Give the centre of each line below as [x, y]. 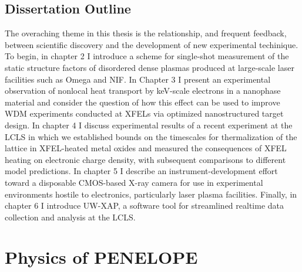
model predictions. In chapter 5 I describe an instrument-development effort [141, 171]
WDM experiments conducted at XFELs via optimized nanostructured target [144, 113]
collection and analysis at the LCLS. [70, 217]
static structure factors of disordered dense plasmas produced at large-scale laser [150, 67]
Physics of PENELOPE [101, 257]
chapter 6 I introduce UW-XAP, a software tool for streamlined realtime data [145, 205]
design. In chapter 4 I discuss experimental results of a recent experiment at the [149, 125]
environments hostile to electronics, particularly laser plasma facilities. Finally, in [151, 194]
